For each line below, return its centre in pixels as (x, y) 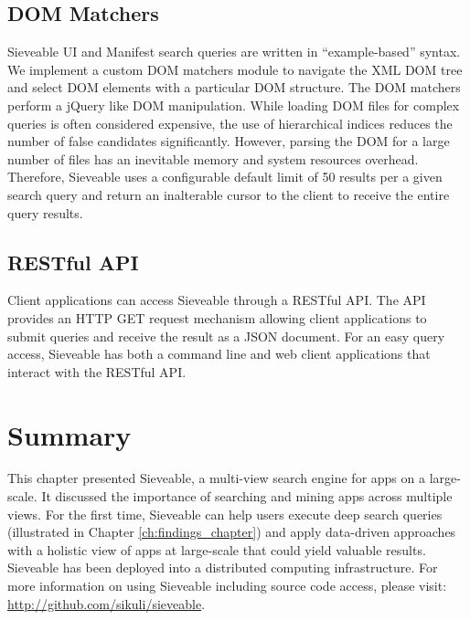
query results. (45, 212)
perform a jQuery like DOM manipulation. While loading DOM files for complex (234, 105)
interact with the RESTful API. (97, 371)
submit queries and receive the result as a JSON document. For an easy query (226, 336)
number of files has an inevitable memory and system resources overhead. (213, 158)
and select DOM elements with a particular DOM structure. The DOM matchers (234, 87)
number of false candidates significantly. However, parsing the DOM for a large (229, 141)
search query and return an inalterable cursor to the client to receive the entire (229, 194)
